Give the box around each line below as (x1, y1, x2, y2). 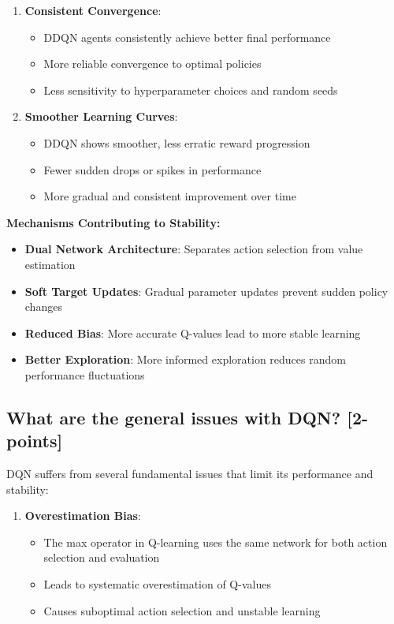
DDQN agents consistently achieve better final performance (43, 28, 331, 45)
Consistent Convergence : (24, 2, 162, 18)
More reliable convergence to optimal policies (43, 55, 262, 72)
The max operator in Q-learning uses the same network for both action (43, 533, 388, 550)
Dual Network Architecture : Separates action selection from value (24, 241, 363, 257)
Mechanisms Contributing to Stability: (6, 214, 221, 230)
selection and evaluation (43, 549, 160, 566)
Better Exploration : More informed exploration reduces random (24, 351, 346, 368)
